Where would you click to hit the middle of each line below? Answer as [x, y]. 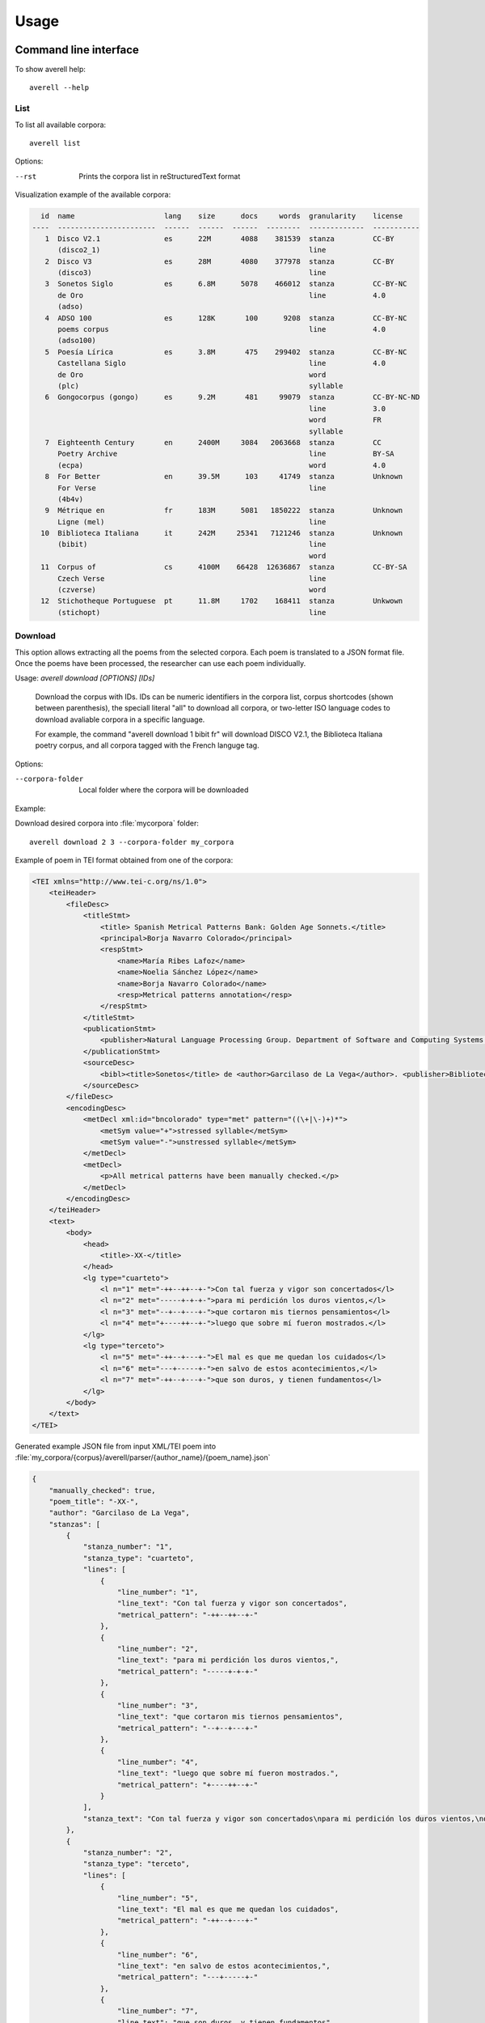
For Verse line [192, 488]
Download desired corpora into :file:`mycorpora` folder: [107, 823]
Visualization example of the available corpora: [93, 195]
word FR [345, 420]
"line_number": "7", [158, 2011]
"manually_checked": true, [103, 1490]
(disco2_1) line [192, 250]
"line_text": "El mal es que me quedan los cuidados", [228, 1909]
